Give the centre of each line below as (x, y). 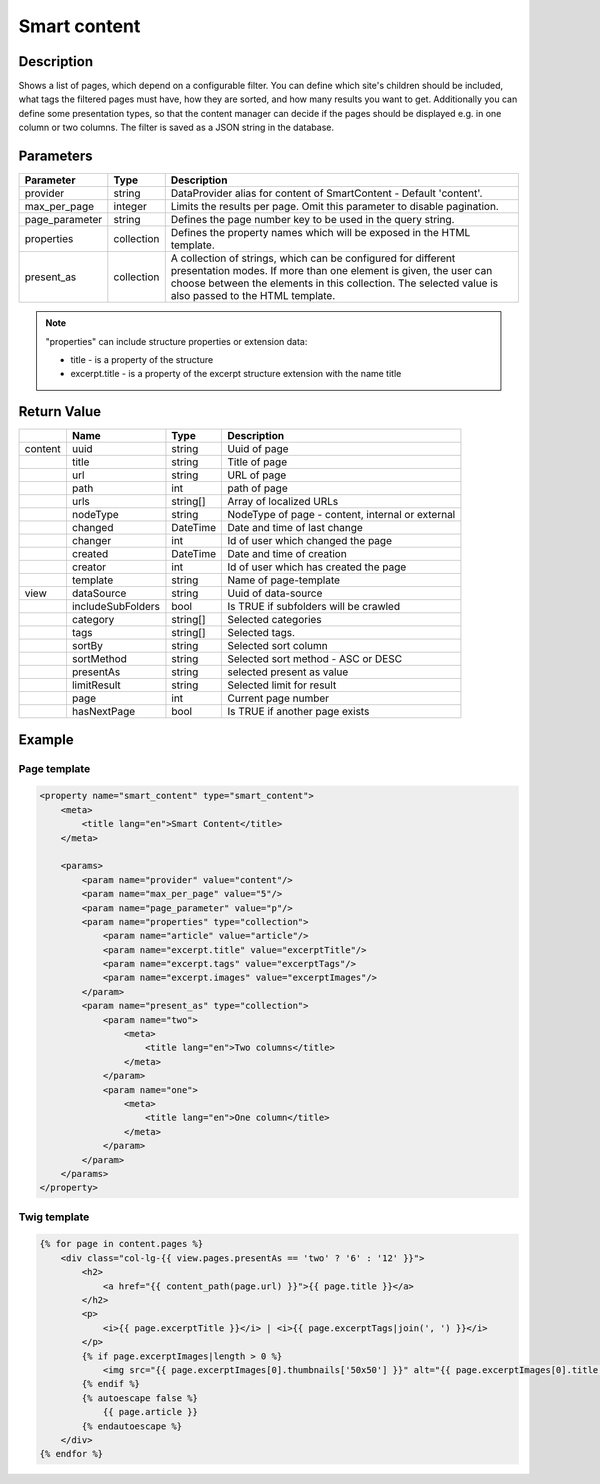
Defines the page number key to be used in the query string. (312, 220)
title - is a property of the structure (142, 359)
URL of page (256, 475)
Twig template (54, 1217)
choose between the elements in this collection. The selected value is (334, 283)
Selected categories (274, 620)
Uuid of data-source (274, 593)
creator (89, 567)
